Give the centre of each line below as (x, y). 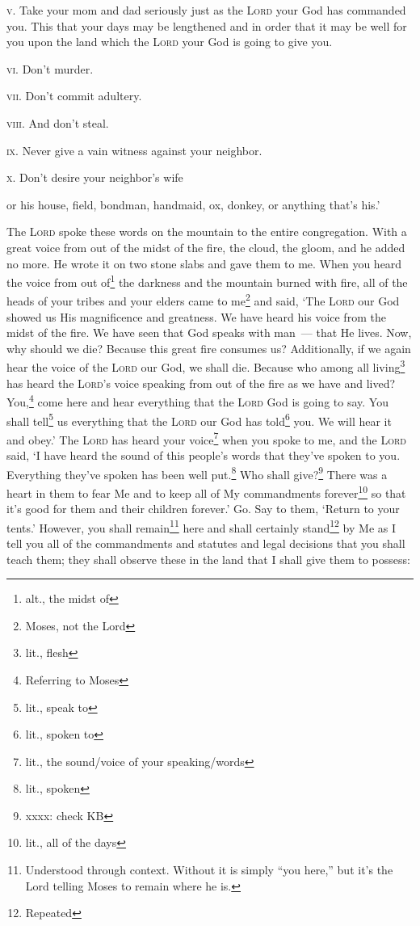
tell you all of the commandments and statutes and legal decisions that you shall (206, 543)
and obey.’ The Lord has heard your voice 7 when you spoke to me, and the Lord (206, 438)
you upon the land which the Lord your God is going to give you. (170, 42)
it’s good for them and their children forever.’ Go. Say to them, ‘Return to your (203, 509)
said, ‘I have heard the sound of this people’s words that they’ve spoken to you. (204, 455)
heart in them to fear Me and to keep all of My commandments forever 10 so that (206, 491)
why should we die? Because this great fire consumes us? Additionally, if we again (209, 348)
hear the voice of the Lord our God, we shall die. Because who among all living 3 (206, 366)
